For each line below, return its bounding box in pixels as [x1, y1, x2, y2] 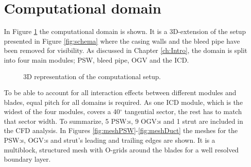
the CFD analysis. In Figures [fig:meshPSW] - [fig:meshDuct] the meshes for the [4, 125, 238, 135]
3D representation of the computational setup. [23, 71, 161, 81]
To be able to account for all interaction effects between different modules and [4, 87, 236, 98]
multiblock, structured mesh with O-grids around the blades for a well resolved [4, 144, 239, 154]
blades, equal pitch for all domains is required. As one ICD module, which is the [4, 97, 243, 107]
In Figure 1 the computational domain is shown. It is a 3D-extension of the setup [4, 26, 246, 36]
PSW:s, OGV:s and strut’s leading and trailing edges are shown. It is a [4, 135, 215, 145]
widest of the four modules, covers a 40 [4, 106, 120, 117]
